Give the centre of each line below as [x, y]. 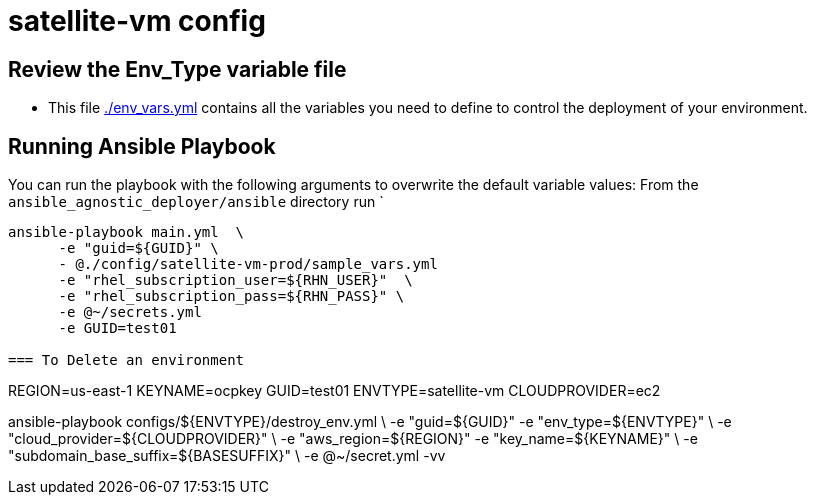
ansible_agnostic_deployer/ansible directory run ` [196, 202]
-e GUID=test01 [117, 328]
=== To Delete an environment [126, 360]
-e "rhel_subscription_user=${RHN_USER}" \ [235, 280]
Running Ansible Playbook [142, 146]
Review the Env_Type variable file [177, 69]
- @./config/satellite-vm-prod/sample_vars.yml [248, 264]
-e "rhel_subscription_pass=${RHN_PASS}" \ [231, 296]
